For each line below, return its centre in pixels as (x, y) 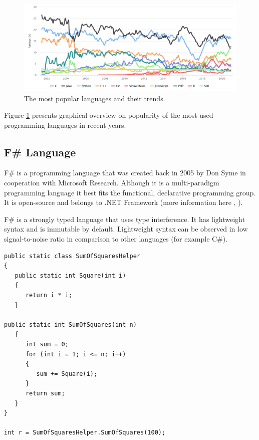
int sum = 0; (47, 344)
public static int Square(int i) (70, 275)
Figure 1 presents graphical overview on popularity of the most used (109, 115)
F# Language (40, 152)
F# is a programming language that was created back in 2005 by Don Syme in (125, 173)
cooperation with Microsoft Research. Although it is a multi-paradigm (112, 183)
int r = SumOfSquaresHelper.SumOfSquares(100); (85, 433)
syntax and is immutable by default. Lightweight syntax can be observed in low (126, 229)
